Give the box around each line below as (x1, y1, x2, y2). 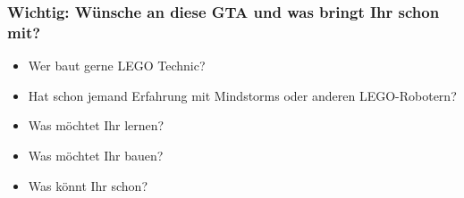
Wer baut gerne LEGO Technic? (28, 56, 206, 75)
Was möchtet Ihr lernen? (28, 116, 165, 135)
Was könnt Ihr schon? (28, 176, 148, 194)
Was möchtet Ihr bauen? (28, 145, 164, 164)
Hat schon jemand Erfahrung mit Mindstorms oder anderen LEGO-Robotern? (28, 86, 457, 104)
